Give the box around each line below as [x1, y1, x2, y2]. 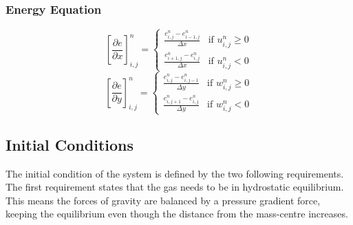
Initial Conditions [6, 133, 134, 155]
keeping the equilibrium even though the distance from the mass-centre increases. [6, 206, 348, 221]
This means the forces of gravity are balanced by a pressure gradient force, [6, 193, 321, 207]
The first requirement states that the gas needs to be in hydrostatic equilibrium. [6, 180, 344, 194]
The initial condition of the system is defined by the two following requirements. [6, 166, 344, 180]
